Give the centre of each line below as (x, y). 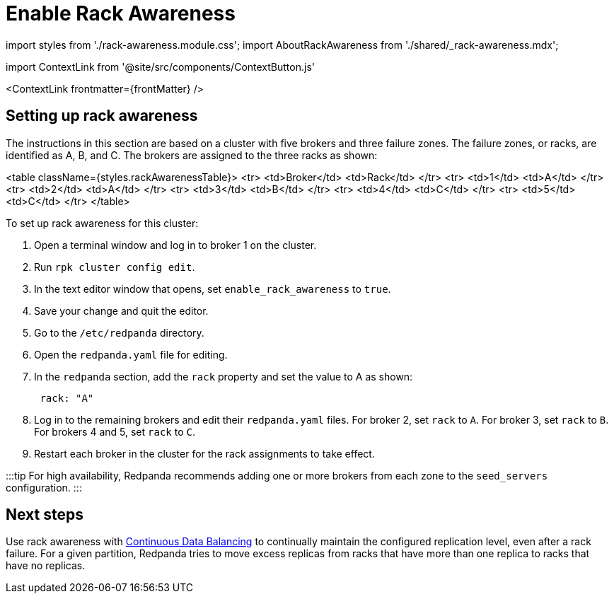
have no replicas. (46, 566)
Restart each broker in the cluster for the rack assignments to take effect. (204, 453)
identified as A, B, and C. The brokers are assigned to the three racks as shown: (192, 155)
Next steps (45, 515)
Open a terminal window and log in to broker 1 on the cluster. (175, 245)
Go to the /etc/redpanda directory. (119, 332)
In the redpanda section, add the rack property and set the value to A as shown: (224, 376)
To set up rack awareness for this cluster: (102, 223)
